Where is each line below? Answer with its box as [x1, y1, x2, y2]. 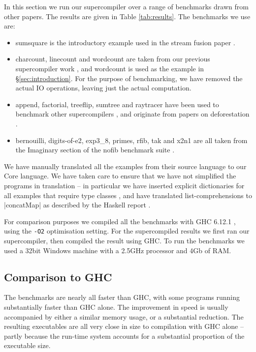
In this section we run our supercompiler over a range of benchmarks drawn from [4, 1, 249, 11]
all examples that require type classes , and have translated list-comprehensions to [4, 190, 252, 200]
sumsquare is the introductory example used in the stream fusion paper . [15, 37, 235, 47]
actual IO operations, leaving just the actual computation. [15, 83, 192, 93]
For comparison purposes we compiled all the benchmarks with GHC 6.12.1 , [4, 216, 236, 226]
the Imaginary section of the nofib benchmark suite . [15, 145, 175, 155]
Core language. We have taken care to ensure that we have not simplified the [4, 171, 236, 181]
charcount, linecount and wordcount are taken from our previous [15, 54, 210, 64]
